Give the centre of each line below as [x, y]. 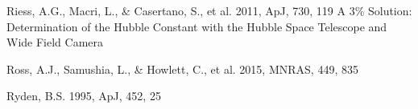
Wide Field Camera [55, 42]
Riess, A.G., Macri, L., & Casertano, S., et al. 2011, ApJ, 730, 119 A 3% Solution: [209, 10]
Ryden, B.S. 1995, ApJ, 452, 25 [84, 96]
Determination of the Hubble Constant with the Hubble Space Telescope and [197, 26]
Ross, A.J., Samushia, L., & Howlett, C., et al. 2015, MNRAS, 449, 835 [182, 69]
